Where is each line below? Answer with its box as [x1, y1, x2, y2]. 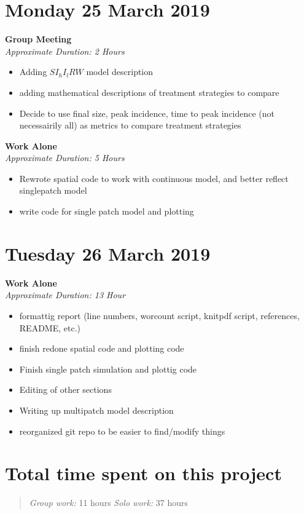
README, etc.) [19, 321, 80, 334]
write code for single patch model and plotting [19, 205, 194, 218]
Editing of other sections [19, 383, 112, 396]
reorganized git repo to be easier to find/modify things [19, 424, 225, 437]
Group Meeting [5, 33, 72, 45]
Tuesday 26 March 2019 [5, 240, 211, 266]
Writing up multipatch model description [19, 403, 174, 416]
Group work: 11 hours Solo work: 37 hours [29, 496, 189, 509]
